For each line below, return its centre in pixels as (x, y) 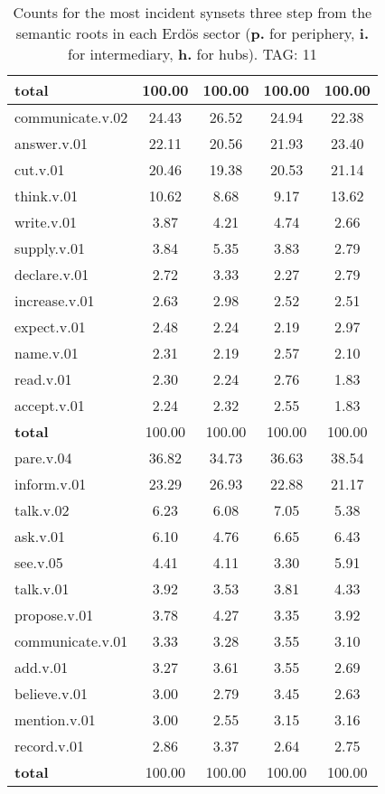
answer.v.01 (52, 143)
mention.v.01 (55, 719)
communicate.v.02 (71, 117)
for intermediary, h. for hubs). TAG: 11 (192, 54)
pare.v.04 (43, 458)
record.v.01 (49, 746)
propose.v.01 (54, 615)
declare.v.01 (52, 274)
